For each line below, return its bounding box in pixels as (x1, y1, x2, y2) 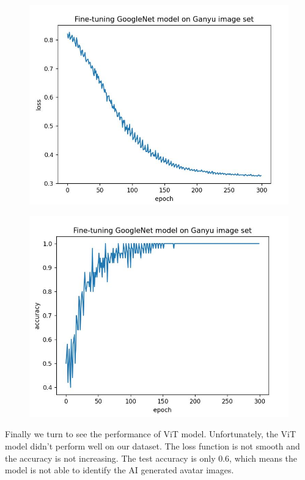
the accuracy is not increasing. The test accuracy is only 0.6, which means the (5, 451, 298, 464)
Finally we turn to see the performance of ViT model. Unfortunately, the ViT (5, 427, 296, 440)
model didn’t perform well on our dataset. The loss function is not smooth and (5, 439, 300, 452)
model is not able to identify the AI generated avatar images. (5, 464, 234, 476)
